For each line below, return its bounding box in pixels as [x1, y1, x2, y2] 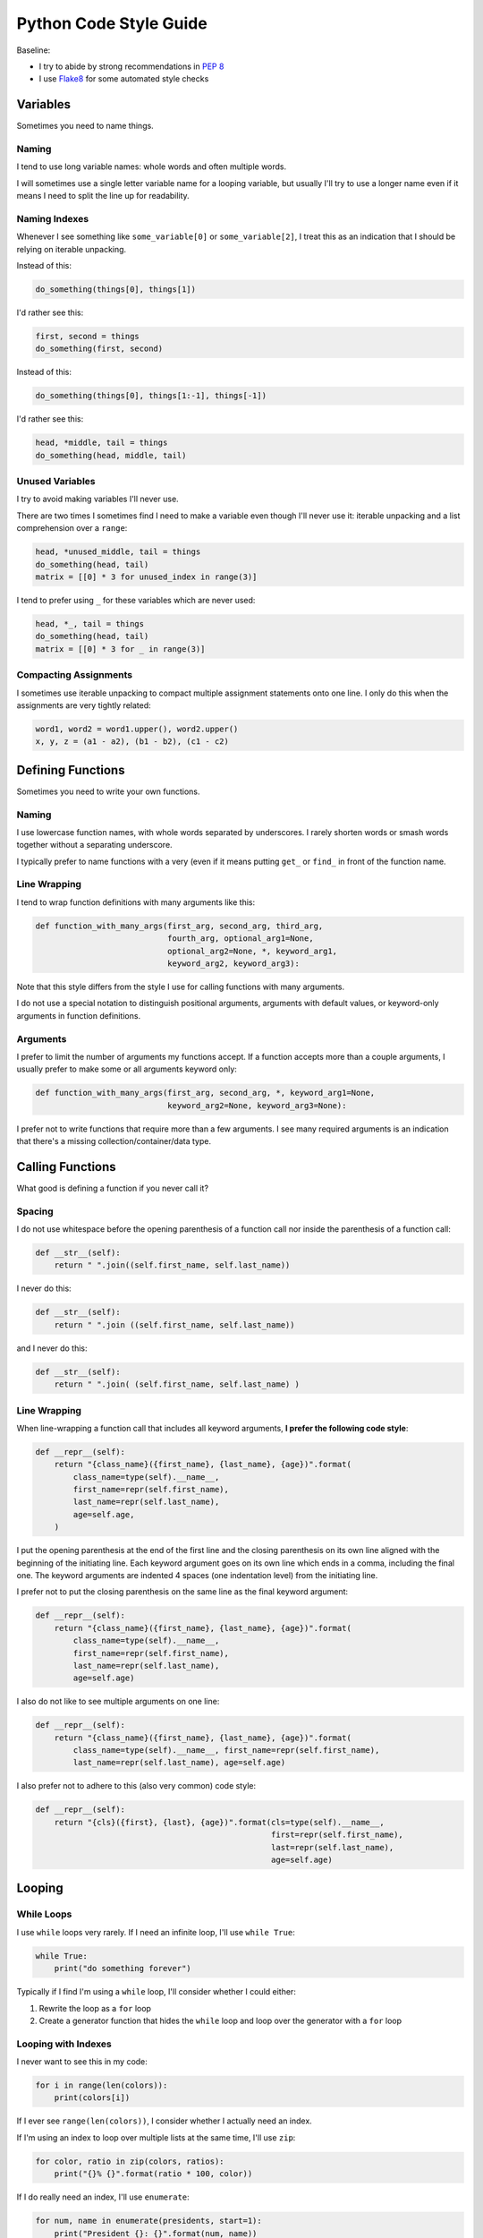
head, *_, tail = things [35, 619, 145, 628]
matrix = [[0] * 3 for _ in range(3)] [35, 644, 206, 653]
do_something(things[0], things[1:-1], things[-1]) [35, 390, 267, 401]
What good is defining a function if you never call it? [16, 1183, 209, 1193]
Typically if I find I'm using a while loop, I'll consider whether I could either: [16, 1986, 297, 1997]
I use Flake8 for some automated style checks [38, 73, 209, 84]
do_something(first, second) [35, 344, 164, 354]
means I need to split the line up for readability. [16, 191, 190, 201]
